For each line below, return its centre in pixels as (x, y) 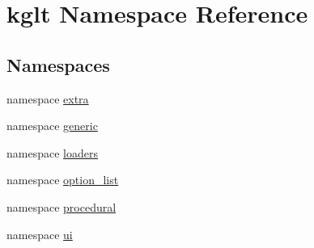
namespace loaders (52, 152)
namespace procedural (62, 206)
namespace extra (48, 98)
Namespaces (58, 64)
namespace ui (40, 234)
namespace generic (52, 126)
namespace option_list (63, 180)
